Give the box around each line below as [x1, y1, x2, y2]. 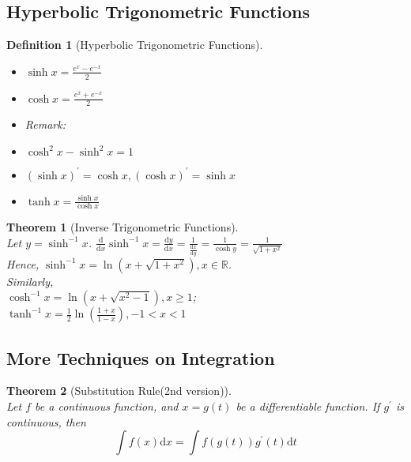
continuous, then [6, 413, 86, 430]
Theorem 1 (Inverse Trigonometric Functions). [6, 219, 239, 235]
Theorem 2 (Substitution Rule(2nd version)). [6, 382, 232, 399]
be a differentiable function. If [236, 397, 380, 414]
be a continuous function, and [35, 397, 179, 414]
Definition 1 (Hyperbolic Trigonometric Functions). [6, 36, 263, 53]
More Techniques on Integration [6, 345, 275, 370]
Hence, [6, 255, 40, 272]
